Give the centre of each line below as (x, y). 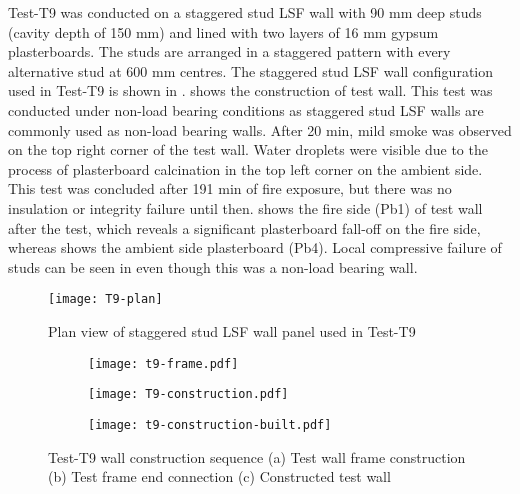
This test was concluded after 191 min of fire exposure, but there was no (230, 188)
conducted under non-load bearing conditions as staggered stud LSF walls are (246, 109)
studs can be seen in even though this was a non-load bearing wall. (213, 266)
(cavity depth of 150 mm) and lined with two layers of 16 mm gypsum (223, 31)
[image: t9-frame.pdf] (163, 363)
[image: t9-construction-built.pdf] (210, 424)
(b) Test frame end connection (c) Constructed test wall (219, 476)
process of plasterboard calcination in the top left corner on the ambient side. (245, 168)
